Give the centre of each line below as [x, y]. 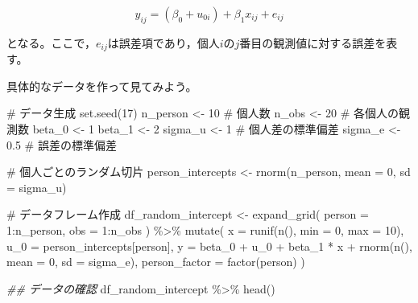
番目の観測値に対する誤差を [313, 42]
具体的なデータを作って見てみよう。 [102, 86]
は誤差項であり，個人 [163, 42]
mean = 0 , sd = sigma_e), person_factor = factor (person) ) [156, 262]
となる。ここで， [52, 42]
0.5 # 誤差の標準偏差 [62, 144]
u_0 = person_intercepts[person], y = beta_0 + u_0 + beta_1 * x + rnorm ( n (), [209, 246]
